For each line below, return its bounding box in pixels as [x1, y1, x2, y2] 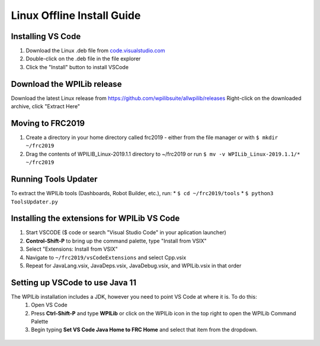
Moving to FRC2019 [11, 118, 85, 128]
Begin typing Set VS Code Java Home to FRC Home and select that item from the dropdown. [31, 326, 258, 334]
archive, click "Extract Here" [11, 103, 80, 110]
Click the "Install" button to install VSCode [25, 63, 129, 70]
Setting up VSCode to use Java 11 [11, 277, 136, 287]
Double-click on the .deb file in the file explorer [25, 55, 141, 62]
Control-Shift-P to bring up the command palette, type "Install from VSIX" [25, 237, 207, 244]
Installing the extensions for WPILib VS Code [11, 214, 180, 224]
